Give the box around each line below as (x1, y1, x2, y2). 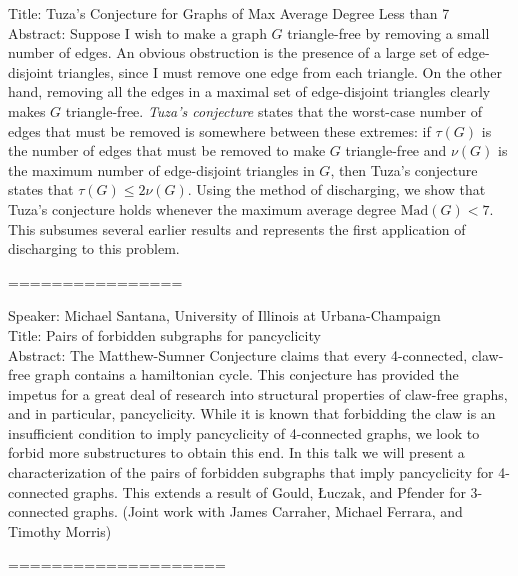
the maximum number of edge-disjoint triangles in (8, 159, 315, 180)
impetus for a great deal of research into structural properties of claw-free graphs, (8, 383, 508, 404)
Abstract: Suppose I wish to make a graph (8, 22, 267, 43)
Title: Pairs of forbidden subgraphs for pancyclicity (8, 324, 321, 345)
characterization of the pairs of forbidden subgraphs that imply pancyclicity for (8, 462, 494, 483)
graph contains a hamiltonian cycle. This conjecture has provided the (34, 364, 459, 385)
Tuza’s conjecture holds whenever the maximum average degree (8, 198, 396, 219)
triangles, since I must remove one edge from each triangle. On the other (57, 61, 502, 82)
